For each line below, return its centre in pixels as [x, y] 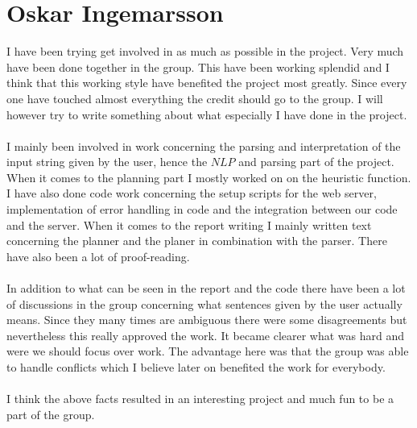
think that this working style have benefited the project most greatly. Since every [207, 83]
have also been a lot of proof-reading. [98, 256]
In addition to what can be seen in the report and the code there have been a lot [206, 288]
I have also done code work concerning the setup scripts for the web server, [192, 193]
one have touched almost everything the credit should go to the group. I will [195, 98]
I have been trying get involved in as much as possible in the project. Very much [205, 51]
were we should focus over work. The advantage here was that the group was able [208, 351]
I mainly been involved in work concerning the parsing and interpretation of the [204, 145]
